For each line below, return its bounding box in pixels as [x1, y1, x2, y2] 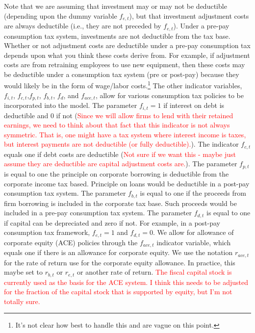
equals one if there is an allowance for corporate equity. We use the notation [4, 247, 233, 257]
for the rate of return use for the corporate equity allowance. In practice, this [4, 257, 235, 267]
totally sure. [4, 296, 40, 306]
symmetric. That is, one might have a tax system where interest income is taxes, [4, 129, 246, 139]
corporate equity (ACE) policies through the [4, 237, 138, 247]
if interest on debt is [163, 100, 225, 110]
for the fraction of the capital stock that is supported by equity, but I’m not [4, 286, 232, 297]
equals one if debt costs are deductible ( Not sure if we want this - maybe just [4, 149, 236, 159]
